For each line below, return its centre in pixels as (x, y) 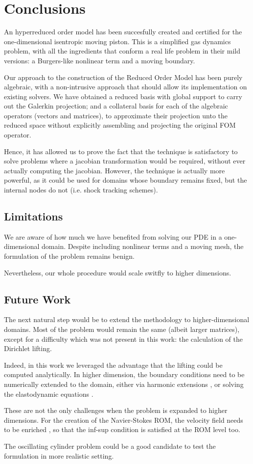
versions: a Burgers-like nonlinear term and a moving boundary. (100, 60)
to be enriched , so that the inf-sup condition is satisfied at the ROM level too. (122, 429)
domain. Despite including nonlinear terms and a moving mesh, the (143, 246)
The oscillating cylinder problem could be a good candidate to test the (110, 446)
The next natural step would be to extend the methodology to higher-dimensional (127, 319)
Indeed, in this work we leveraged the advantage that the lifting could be (113, 365)
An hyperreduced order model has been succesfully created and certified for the (123, 32)
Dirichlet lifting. (28, 348)
